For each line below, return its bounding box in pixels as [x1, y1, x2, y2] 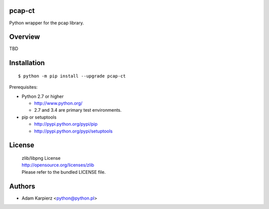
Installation [9, 59, 45, 67]
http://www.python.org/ [34, 100, 83, 106]
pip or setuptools [21, 114, 57, 120]
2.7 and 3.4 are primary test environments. [34, 107, 122, 113]
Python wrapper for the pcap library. [9, 20, 84, 26]
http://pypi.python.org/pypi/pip [34, 121, 98, 127]
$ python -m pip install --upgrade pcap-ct [18, 73, 126, 79]
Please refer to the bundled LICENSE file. [21, 169, 106, 175]
